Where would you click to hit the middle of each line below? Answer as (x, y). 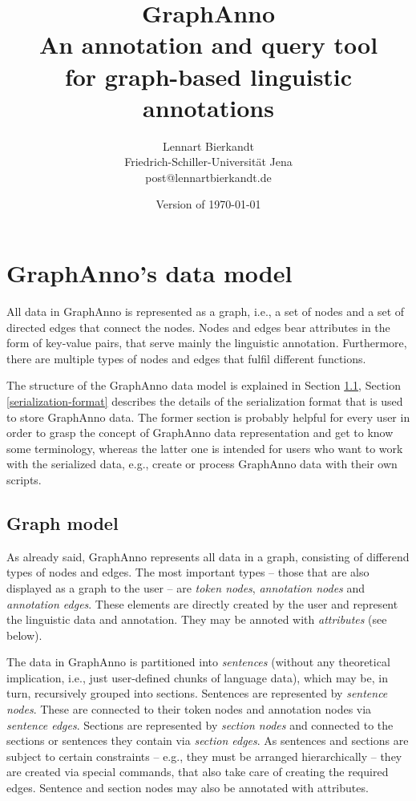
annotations (208, 107)
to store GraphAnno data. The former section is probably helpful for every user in (208, 417)
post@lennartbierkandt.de (208, 177)
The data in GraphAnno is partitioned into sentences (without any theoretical (198, 662)
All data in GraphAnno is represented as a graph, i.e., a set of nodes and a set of (206, 311)
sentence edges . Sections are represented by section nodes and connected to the (200, 724)
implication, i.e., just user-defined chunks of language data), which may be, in (197, 677)
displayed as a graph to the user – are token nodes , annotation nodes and (186, 587)
